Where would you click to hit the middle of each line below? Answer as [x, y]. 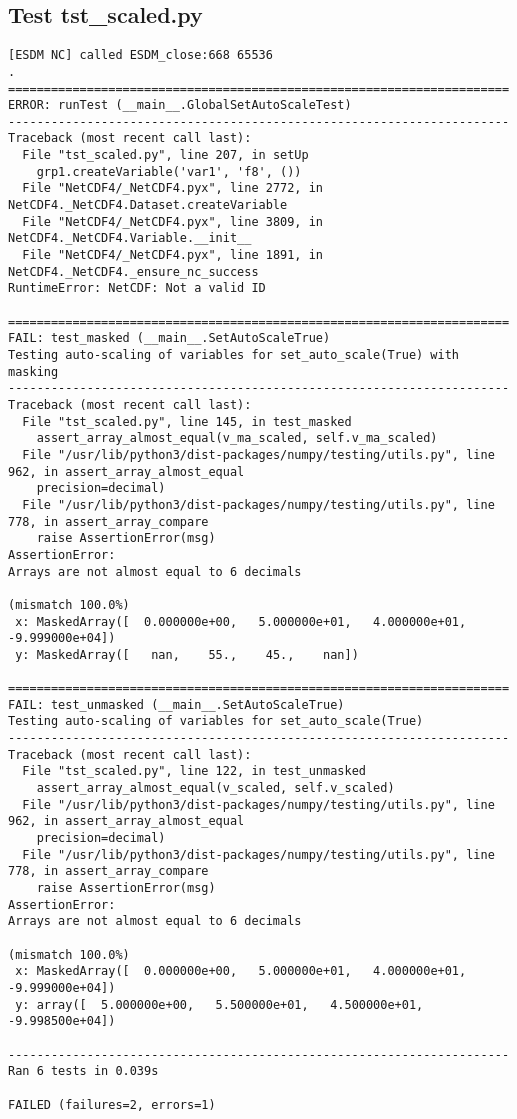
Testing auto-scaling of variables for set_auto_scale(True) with [234, 355]
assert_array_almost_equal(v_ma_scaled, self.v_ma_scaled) [237, 438]
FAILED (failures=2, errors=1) [112, 1104]
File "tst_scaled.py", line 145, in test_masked [187, 421]
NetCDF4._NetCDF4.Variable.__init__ [130, 238]
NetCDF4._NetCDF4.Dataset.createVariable [148, 205]
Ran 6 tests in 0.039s [83, 1071]
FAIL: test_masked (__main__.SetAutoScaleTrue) [169, 338]
